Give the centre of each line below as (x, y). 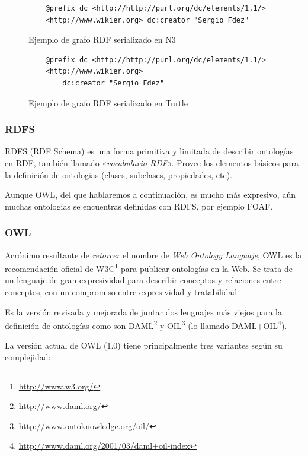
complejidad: (28, 357)
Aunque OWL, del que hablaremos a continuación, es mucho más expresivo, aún (150, 194)
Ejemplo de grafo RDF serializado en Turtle (108, 102)
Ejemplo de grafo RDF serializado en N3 (102, 39)
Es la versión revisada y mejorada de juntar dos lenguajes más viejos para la (143, 311)
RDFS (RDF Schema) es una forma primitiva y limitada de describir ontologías (149, 151)
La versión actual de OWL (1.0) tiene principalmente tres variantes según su (144, 345)
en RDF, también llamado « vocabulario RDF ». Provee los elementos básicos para (152, 162)
